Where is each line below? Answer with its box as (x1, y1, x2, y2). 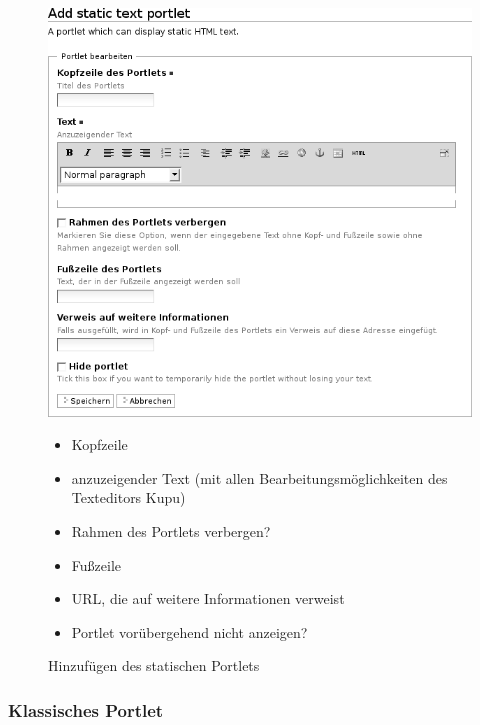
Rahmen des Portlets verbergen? (71, 521, 271, 541)
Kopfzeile (71, 434, 128, 455)
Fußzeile (71, 554, 121, 575)
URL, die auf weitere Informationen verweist (71, 588, 345, 609)
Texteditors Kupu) (71, 487, 186, 508)
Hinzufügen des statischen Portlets (48, 655, 260, 676)
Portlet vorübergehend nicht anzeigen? (71, 621, 308, 642)
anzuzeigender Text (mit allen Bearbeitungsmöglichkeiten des (71, 467, 448, 488)
